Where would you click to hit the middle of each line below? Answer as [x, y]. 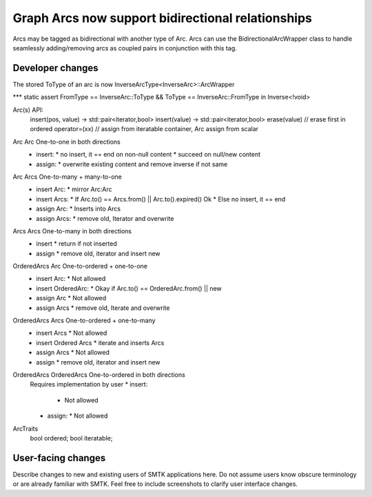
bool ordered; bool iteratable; [71, 438]
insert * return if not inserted [76, 244]
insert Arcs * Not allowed [72, 333]
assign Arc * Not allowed [71, 298]
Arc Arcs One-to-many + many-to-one [67, 177]
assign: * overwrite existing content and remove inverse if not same [132, 164]
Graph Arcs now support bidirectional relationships [163, 18]
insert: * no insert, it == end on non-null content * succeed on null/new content [148, 155]
